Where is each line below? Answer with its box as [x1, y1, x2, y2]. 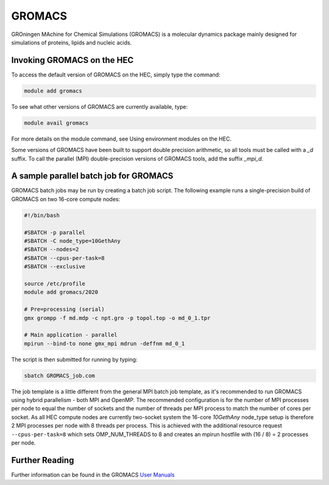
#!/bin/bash [24, 211, 60, 219]
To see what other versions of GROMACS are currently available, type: [11, 103, 188, 110]
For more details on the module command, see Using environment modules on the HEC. [11, 135, 232, 142]
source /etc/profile [24, 280, 85, 287]
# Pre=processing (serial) [24, 306, 105, 313]
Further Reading [11, 455, 74, 465]
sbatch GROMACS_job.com [24, 372, 96, 379]
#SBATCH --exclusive [24, 263, 85, 270]
